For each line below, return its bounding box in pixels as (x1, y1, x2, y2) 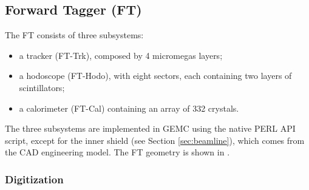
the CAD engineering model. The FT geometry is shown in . (5, 146, 230, 158)
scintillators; (19, 81, 65, 93)
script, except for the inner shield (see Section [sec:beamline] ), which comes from (5, 134, 305, 146)
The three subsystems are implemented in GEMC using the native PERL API (5, 122, 296, 135)
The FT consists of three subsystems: (5, 29, 144, 41)
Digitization (5, 171, 64, 186)
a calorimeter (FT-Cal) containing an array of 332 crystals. (19, 101, 239, 114)
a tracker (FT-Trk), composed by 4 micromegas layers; (19, 49, 223, 61)
